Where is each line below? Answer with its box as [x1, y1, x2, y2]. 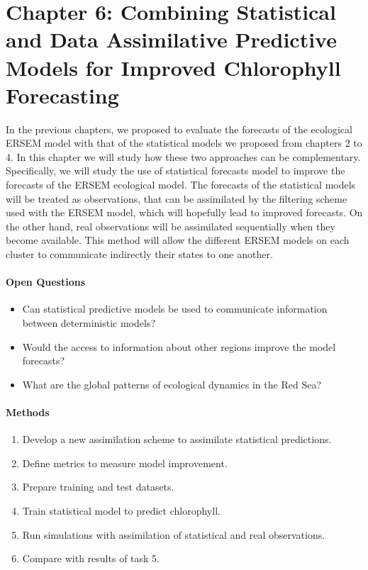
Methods [6, 404, 50, 419]
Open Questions [6, 274, 86, 289]
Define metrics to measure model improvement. [22, 455, 228, 470]
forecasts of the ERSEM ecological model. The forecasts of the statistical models [6, 177, 356, 192]
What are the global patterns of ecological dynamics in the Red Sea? [22, 376, 321, 391]
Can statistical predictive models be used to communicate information [22, 301, 328, 316]
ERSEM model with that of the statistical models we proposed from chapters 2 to [6, 135, 362, 150]
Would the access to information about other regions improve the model [22, 339, 336, 354]
